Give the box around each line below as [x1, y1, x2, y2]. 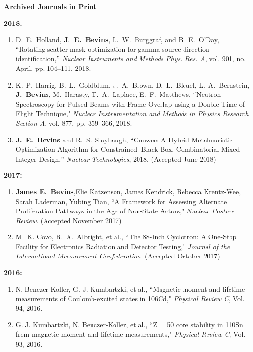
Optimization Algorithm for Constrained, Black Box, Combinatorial [15, 144, 219, 154]
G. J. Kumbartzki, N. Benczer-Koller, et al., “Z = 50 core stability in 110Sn [15, 319, 243, 329]
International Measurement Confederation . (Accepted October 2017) [15, 251, 220, 261]
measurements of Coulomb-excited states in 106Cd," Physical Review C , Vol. [15, 293, 245, 304]
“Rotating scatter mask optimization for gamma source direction [15, 44, 209, 54]
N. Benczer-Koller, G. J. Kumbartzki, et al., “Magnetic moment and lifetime [15, 283, 245, 294]
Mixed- [221, 144, 242, 154]
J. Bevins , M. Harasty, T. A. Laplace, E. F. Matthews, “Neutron [15, 89, 221, 99]
